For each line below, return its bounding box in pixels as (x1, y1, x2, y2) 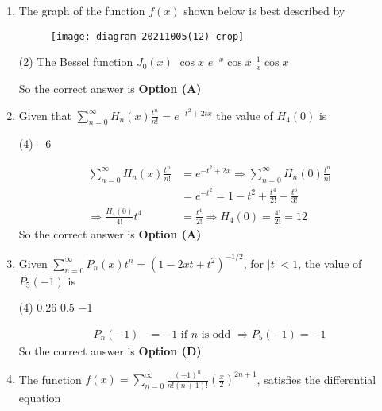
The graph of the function (18, 2, 145, 18)
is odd (201, 328, 231, 340)
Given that (18, 107, 72, 123)
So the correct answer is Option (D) (18, 342, 202, 359)
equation (18, 389, 61, 405)
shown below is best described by (183, 2, 345, 18)
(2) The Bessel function (18, 53, 133, 70)
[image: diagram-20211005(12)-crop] (50, 30, 245, 42)
